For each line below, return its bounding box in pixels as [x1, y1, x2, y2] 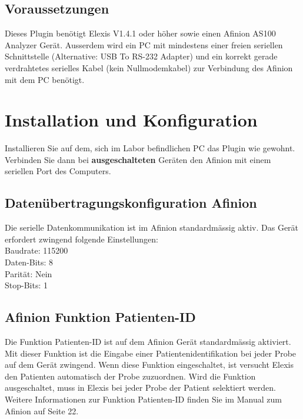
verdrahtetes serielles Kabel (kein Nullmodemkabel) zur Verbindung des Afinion [5, 61, 293, 74]
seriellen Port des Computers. [5, 165, 111, 177]
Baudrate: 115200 [5, 244, 68, 257]
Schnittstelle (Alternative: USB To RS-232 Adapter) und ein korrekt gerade [5, 50, 278, 62]
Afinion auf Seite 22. [5, 404, 79, 417]
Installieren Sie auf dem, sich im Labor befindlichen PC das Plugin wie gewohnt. [5, 142, 295, 154]
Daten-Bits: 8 [5, 256, 54, 268]
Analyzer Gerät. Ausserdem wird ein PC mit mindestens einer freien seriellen [5, 38, 283, 51]
